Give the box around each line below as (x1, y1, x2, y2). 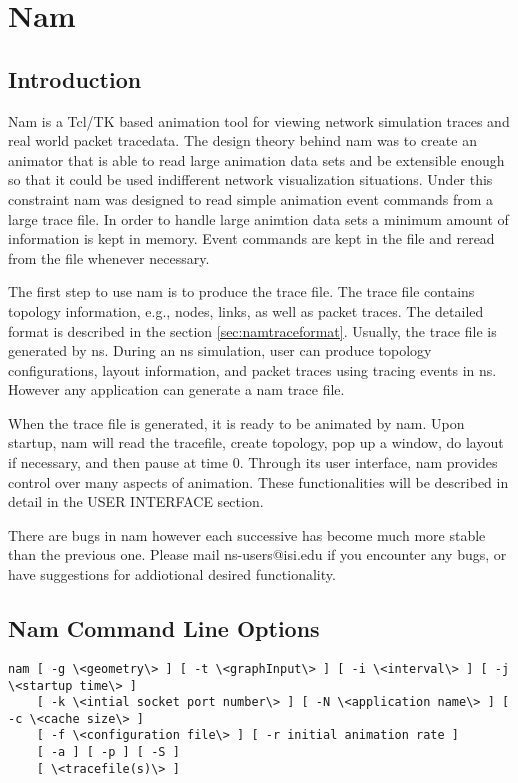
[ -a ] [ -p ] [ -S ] (36, 745, 180, 760)
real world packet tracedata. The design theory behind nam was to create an (8, 130, 477, 151)
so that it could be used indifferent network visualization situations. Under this (8, 169, 493, 190)
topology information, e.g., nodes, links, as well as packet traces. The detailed (8, 300, 484, 321)
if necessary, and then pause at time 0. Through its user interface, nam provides (8, 452, 498, 473)
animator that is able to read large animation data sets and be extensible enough (8, 149, 505, 170)
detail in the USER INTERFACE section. (8, 491, 264, 512)
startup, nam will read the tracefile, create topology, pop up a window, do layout (8, 432, 504, 453)
